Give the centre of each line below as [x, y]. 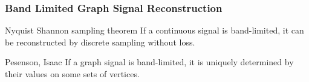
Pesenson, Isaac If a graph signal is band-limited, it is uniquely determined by [149, 62]
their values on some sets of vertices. [72, 74]
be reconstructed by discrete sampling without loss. [100, 42]
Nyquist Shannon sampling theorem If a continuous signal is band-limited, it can [154, 30]
